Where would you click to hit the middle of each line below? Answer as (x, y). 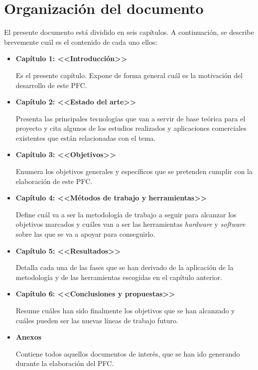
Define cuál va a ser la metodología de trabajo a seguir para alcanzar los (126, 214)
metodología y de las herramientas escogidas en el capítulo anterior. (119, 277)
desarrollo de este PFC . (51, 85)
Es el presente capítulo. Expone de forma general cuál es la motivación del (129, 75)
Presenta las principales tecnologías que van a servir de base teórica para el (130, 118)
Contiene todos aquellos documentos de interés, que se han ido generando (128, 353)
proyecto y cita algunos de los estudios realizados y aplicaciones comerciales (131, 128)
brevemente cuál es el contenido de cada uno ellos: (81, 42)
